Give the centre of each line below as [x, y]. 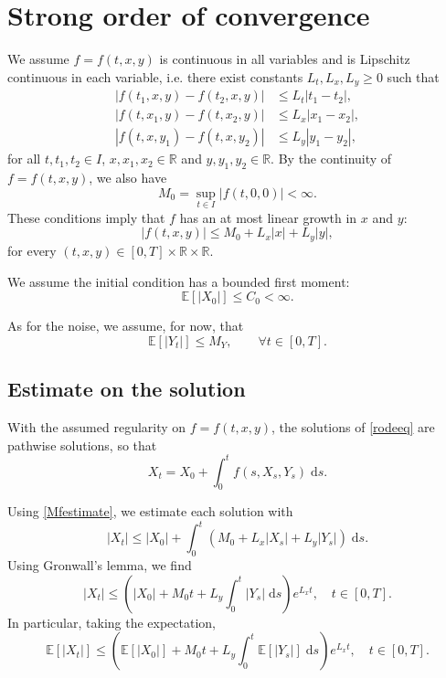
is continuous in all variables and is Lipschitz [285, 59]
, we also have [128, 178]
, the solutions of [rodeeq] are [353, 426]
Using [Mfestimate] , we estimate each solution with [150, 511]
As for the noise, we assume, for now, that [126, 326]
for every [32, 250]
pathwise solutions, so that [82, 445]
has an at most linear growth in [268, 217]
